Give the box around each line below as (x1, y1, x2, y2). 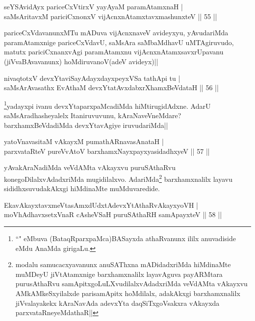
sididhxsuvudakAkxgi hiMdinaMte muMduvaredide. (4, 183, 160, 194)
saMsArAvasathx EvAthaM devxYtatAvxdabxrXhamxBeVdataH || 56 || (4, 82, 219, 93)
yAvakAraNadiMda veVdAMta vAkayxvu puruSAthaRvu (4, 162, 176, 173)
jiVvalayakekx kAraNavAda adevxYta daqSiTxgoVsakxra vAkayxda (15, 297, 220, 308)
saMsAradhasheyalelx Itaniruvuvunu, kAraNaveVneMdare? (4, 110, 181, 120)
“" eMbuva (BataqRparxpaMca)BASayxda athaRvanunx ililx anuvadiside (15, 233, 236, 243)
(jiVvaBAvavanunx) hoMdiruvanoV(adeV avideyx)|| (4, 56, 158, 66)
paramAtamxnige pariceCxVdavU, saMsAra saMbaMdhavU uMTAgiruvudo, (4, 37, 234, 47)
